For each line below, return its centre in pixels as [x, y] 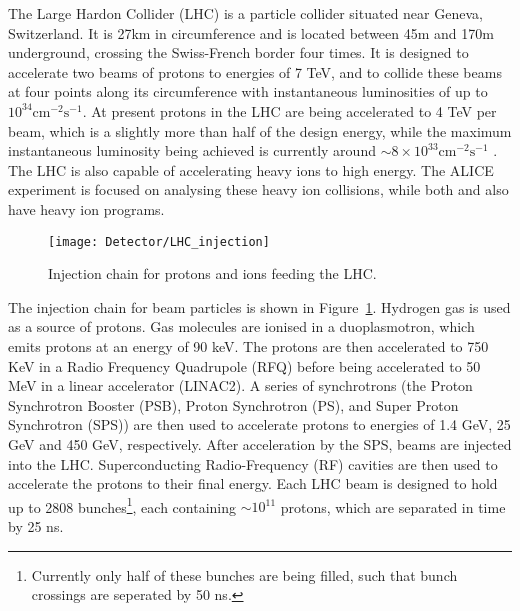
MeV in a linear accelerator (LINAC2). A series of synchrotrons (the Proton [240, 385]
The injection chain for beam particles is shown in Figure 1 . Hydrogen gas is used [259, 306]
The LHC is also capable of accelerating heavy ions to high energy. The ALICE [251, 169]
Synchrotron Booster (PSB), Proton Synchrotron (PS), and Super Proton [233, 404]
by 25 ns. [36, 525]
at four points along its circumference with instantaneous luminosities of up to [248, 91]
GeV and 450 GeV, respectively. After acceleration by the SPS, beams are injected [260, 443]
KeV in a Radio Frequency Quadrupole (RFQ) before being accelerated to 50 [244, 365]
